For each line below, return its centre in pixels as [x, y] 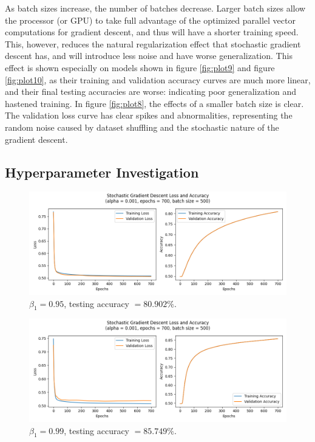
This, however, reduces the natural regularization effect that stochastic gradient [153, 43]
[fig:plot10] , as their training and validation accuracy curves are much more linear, [158, 79]
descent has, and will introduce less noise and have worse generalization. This [149, 56]
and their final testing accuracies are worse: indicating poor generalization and [151, 92]
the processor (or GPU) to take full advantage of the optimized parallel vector [150, 20]
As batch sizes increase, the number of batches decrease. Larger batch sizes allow [155, 8]
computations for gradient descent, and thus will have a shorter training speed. [152, 32]
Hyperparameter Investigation [102, 172]
